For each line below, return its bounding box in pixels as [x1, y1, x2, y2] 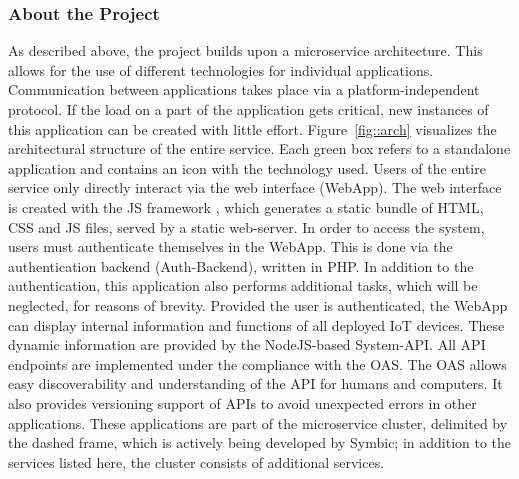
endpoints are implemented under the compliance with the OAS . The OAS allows [8, 353, 507, 374]
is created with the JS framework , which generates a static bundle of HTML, [8, 196, 484, 217]
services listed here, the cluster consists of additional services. [8, 451, 385, 472]
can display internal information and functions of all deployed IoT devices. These [8, 314, 505, 335]
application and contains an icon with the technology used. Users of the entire [8, 157, 486, 178]
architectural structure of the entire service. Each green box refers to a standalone [8, 138, 511, 159]
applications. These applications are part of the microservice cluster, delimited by [8, 412, 508, 433]
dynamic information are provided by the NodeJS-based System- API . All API [8, 334, 486, 355]
